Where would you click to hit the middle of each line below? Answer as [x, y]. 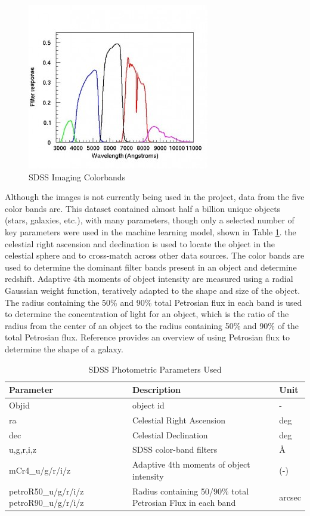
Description [156, 390]
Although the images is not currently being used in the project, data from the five [155, 197]
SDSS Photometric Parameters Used [155, 369]
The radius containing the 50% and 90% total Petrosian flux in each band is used [154, 302]
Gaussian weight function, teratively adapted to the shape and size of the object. [153, 290]
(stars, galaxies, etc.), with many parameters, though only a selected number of [150, 220]
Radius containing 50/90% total [190, 491]
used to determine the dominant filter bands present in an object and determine [151, 267]
